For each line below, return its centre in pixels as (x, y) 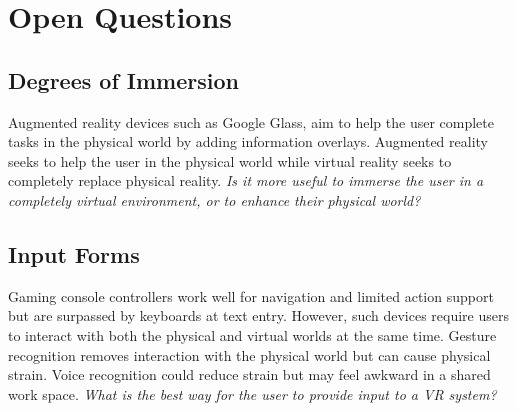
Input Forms (74, 253)
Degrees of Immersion (123, 79)
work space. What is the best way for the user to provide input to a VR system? (252, 393)
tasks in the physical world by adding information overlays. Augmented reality (248, 141)
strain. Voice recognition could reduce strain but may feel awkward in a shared (249, 374)
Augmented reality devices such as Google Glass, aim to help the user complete (251, 121)
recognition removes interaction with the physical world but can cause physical (249, 354)
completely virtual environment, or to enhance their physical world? (214, 199)
